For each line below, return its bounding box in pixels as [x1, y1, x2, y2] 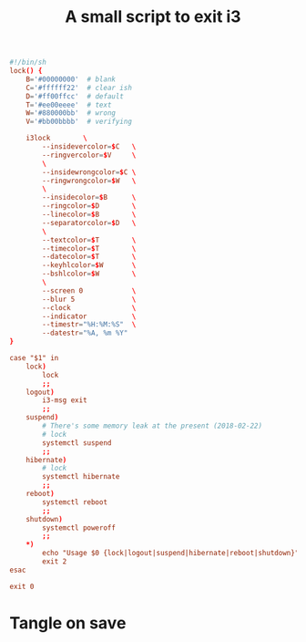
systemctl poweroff [42, 523, 117, 533]
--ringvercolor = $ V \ [42, 150, 137, 160]
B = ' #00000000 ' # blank [25, 75, 117, 84]
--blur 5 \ [42, 295, 137, 304]
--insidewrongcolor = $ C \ [42, 167, 137, 177]
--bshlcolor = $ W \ [42, 269, 137, 279]
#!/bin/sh [9, 57, 47, 67]
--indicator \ [42, 312, 137, 321]
